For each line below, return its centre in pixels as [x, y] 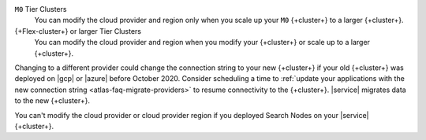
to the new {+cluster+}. [52, 101]
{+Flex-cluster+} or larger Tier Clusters [78, 31]
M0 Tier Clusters [41, 9]
